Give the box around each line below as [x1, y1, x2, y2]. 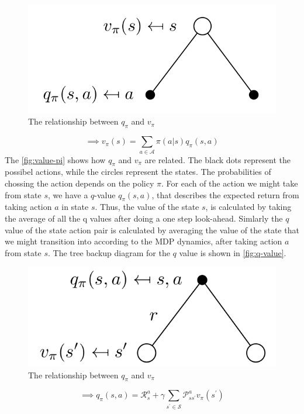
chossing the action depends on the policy [5, 177, 154, 189]
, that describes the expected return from [151, 188, 299, 201]
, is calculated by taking [205, 201, 292, 213]
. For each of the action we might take [161, 177, 298, 189]
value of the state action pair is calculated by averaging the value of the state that [5, 223, 299, 236]
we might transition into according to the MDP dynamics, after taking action [5, 235, 282, 247]
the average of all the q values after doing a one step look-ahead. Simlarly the [5, 212, 283, 224]
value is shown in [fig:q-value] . [179, 246, 286, 258]
